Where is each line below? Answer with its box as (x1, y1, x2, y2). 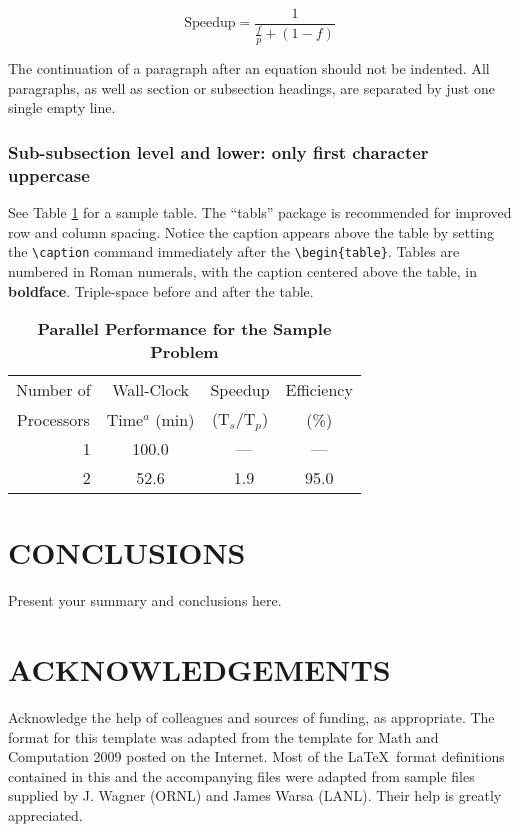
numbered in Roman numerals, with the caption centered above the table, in (8, 261, 477, 282)
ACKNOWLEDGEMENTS (8, 649, 391, 690)
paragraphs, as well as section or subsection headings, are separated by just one (8, 77, 495, 98)
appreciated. (8, 804, 83, 825)
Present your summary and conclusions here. (8, 590, 282, 611)
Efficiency (285, 378, 353, 402)
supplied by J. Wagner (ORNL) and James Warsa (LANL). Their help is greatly (8, 785, 502, 806)
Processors (16, 407, 90, 431)
